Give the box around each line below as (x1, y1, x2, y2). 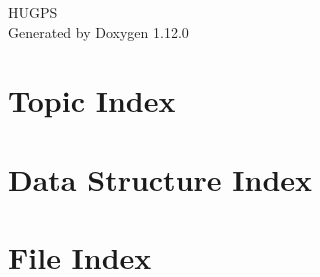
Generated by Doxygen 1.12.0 (8, 21, 189, 42)
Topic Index (8, 80, 176, 121)
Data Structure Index (8, 158, 313, 199)
